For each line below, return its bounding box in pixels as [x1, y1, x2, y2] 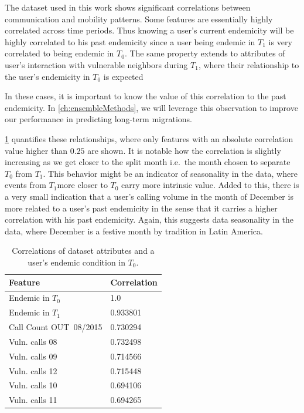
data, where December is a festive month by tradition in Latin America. [5, 224, 263, 237]
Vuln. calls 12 [9, 364, 57, 377]
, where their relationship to [198, 58, 299, 70]
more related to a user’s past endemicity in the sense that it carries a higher [5, 202, 278, 214]
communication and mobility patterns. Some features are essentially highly [5, 12, 273, 25]
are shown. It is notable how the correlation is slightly [87, 144, 281, 156]
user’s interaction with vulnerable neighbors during [5, 58, 188, 70]
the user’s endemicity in [5, 70, 90, 82]
